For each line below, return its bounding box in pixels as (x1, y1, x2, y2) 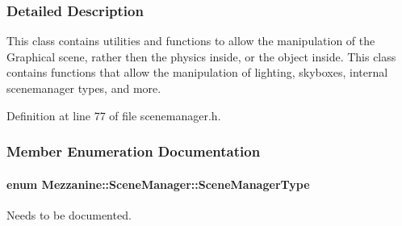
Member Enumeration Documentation (6, 141, 261, 161)
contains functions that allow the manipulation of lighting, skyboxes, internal (6, 64, 388, 81)
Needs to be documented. (6, 206, 132, 223)
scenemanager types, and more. (6, 80, 161, 96)
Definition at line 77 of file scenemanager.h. (6, 107, 221, 123)
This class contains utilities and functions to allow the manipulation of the (6, 32, 375, 49)
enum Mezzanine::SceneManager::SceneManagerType (6, 175, 310, 192)
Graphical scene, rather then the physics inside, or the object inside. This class (6, 48, 396, 65)
